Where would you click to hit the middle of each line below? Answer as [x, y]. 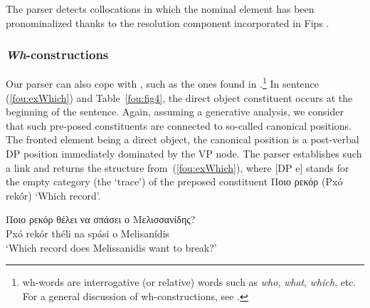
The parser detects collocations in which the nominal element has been [160, 9]
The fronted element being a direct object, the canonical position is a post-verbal [183, 139]
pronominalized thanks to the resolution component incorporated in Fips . [168, 22]
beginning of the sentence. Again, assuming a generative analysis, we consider [175, 112]
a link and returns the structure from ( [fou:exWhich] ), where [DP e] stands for [178, 167]
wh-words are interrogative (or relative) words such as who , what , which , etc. [189, 282]
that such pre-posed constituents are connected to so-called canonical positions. [179, 125]
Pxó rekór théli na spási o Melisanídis [88, 233]
